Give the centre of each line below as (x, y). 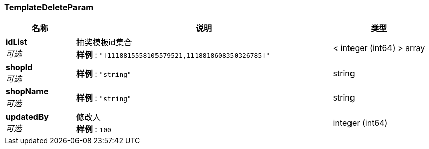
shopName (27, 92)
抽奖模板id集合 (104, 43)
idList (16, 42)
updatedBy (27, 117)
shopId (19, 67)
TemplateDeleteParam (49, 7)
